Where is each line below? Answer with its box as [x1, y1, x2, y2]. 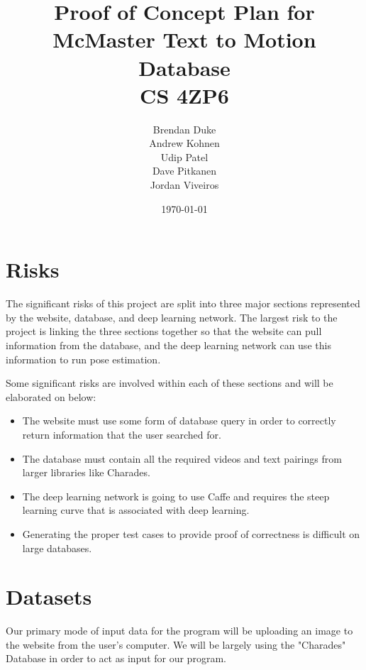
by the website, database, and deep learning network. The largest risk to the [6, 309, 338, 324]
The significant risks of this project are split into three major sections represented [6, 296, 360, 311]
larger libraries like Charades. [22, 465, 150, 480]
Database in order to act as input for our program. [6, 651, 226, 666]
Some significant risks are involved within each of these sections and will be [6, 375, 333, 390]
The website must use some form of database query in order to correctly [22, 413, 336, 428]
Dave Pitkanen [152, 163, 217, 178]
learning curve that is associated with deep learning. [22, 502, 250, 517]
